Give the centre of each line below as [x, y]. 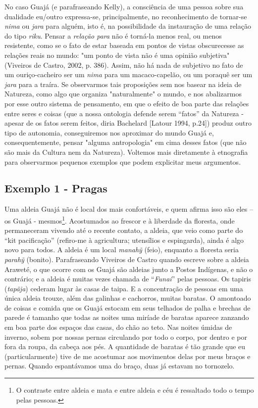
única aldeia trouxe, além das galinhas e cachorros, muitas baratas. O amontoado [128, 298]
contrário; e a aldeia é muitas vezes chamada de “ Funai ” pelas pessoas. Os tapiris [128, 279]
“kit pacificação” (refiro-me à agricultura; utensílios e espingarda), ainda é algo [124, 240]
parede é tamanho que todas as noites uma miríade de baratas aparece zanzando [127, 317]
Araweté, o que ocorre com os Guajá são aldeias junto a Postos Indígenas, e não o [129, 269]
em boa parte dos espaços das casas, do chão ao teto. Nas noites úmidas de [118, 327]
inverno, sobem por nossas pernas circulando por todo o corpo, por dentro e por [126, 337]
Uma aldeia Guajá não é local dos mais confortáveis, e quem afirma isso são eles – [129, 209]
